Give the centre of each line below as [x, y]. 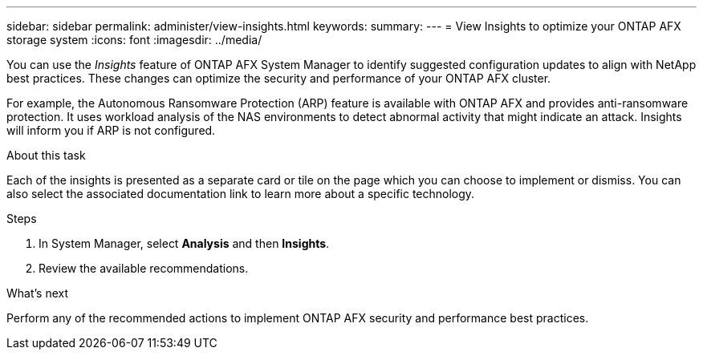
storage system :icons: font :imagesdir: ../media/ [134, 40]
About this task [46, 155]
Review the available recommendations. [144, 268]
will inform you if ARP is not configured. [111, 130]
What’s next [38, 293]
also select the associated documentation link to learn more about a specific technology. [241, 194]
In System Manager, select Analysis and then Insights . [184, 243]
